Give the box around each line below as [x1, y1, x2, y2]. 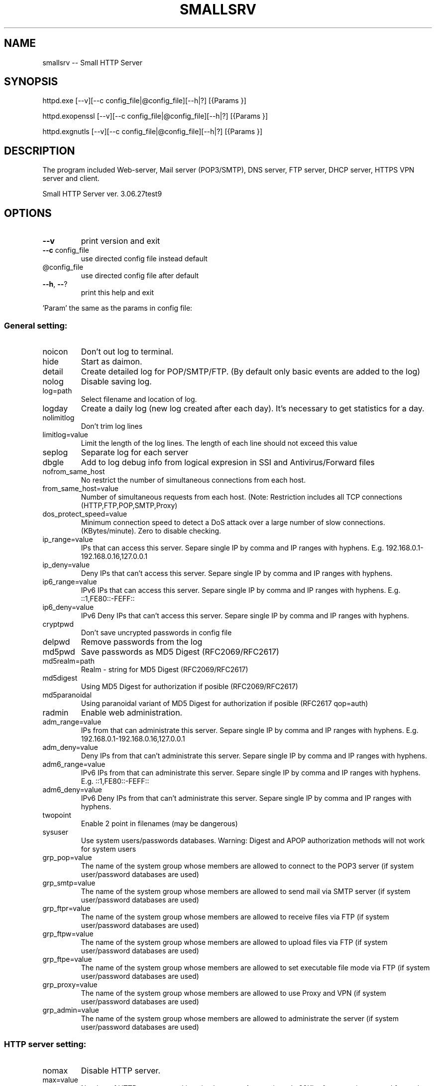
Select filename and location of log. [81, 394, 197, 403]
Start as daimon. [81, 356, 142, 366]
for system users [81, 844, 136, 853]
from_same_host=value [42, 484, 119, 493]
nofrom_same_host [42, 467, 105, 476]
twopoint [42, 810, 71, 819]
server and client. [42, 174, 100, 183]
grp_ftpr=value [42, 904, 91, 912]
